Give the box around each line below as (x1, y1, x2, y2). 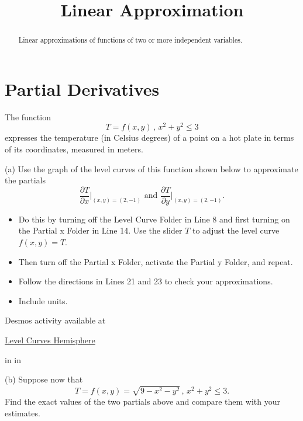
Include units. (18, 294, 68, 307)
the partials (5, 174, 46, 186)
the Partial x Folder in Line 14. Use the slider (18, 224, 183, 236)
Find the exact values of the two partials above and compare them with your (5, 395, 281, 407)
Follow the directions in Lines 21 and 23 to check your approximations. (18, 275, 273, 287)
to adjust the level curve (192, 224, 280, 236)
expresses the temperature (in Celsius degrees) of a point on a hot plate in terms (5, 131, 294, 144)
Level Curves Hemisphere (5, 334, 95, 346)
